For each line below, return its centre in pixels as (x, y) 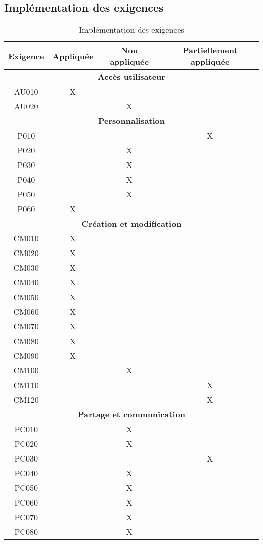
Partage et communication (131, 414)
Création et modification (131, 224)
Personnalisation (131, 121)
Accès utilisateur (131, 77)
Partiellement (210, 50)
